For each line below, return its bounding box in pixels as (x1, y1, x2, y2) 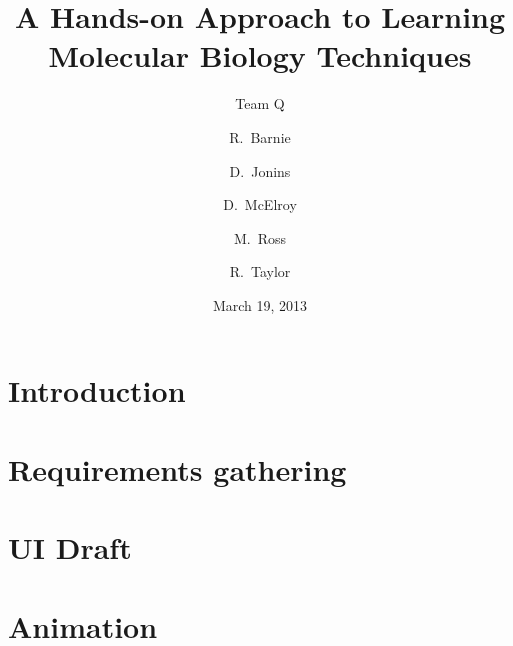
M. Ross (233, 227, 287, 248)
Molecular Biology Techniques (48, 35, 472, 76)
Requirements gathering (8, 448, 347, 489)
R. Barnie (229, 126, 291, 147)
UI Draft (8, 527, 132, 568)
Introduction (8, 370, 186, 411)
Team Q (235, 93, 285, 114)
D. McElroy (223, 194, 297, 215)
